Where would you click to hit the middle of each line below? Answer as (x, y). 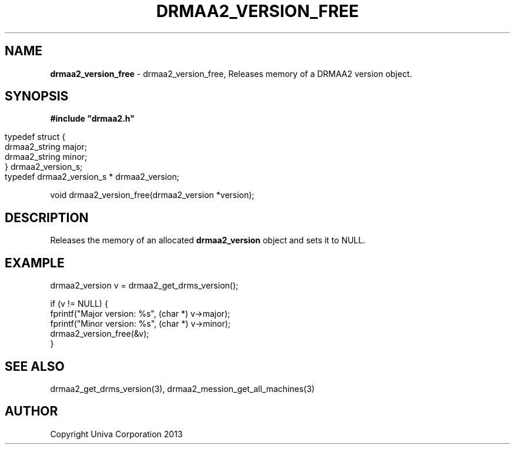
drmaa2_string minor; (46, 157)
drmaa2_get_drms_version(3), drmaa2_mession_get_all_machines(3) (183, 388)
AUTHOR (31, 411)
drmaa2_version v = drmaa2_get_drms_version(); (144, 286)
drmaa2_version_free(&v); (100, 334)
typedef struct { (35, 137)
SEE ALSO (35, 366)
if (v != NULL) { (79, 304)
